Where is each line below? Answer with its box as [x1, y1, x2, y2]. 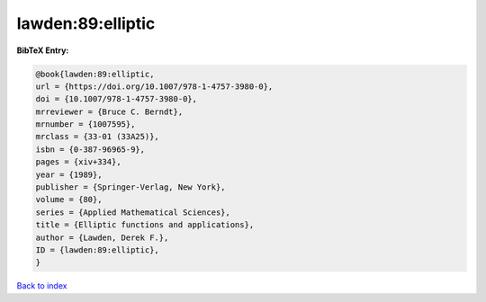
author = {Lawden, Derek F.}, [35, 232, 169, 243]
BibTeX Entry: [16, 45, 69, 56]
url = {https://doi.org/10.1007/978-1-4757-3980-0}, [35, 81, 274, 92]
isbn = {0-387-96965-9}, [35, 144, 146, 155]
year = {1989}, [35, 169, 103, 180]
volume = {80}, [35, 194, 103, 205]
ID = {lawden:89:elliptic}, [35, 245, 159, 255]
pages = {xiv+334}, [35, 157, 121, 167]
